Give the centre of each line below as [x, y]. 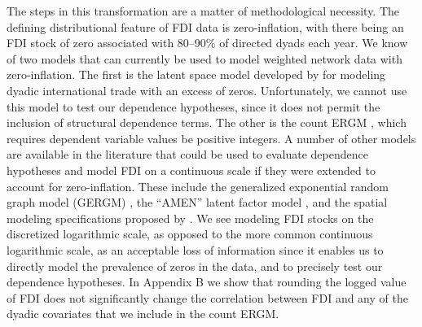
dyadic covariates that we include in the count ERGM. [143, 314]
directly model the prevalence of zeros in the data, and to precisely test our [195, 266]
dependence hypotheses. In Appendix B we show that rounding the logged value [207, 282]
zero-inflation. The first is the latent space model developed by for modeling [196, 74]
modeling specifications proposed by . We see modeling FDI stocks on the [190, 218]
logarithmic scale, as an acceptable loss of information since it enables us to [195, 249]
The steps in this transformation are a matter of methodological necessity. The [203, 11]
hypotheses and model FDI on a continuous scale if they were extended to [191, 170]
